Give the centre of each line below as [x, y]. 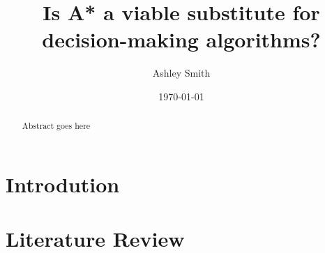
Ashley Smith [181, 73]
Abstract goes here [56, 126]
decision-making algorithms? [181, 39]
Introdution [63, 184]
